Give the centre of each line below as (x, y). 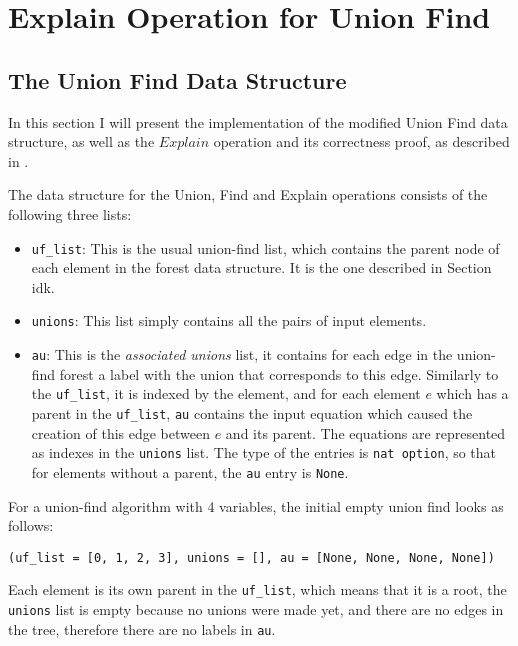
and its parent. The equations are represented (365, 432)
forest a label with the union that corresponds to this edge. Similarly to (279, 373)
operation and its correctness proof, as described (361, 141)
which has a (472, 393)
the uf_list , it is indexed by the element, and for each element (226, 393)
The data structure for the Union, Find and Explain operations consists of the (248, 194)
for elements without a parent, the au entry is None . (190, 471)
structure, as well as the (81, 141)
